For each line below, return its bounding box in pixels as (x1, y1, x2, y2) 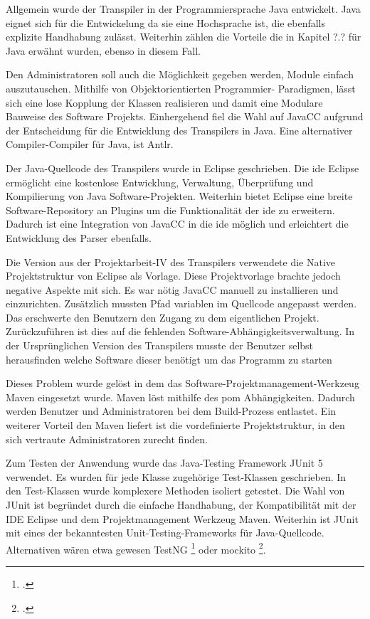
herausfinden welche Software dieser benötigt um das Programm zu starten (6, 351, 332, 366)
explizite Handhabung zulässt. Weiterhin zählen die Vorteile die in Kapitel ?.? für (6, 29, 361, 44)
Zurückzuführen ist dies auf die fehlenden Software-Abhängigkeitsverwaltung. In (6, 324, 355, 339)
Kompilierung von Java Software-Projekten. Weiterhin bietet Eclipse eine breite (6, 189, 353, 203)
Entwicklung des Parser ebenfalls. (6, 230, 152, 245)
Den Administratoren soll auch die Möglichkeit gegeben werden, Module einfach (6, 67, 354, 82)
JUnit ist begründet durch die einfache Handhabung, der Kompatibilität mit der (6, 497, 356, 512)
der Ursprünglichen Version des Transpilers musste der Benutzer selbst (6, 338, 314, 353)
